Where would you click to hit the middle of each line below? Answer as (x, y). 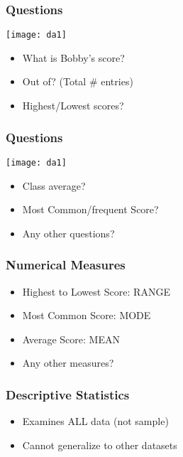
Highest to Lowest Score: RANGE (96, 291)
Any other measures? (68, 363)
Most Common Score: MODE (87, 315)
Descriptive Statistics (68, 394)
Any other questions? (68, 233)
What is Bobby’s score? (73, 57)
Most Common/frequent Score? (90, 209)
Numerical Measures (66, 265)
